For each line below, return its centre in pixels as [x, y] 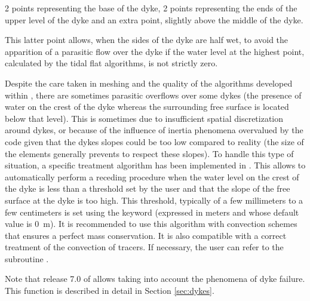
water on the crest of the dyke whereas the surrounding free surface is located [147, 107]
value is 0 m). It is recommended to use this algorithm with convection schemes [151, 224]
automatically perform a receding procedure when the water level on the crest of [152, 176]
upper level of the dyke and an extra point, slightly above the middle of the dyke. [154, 19]
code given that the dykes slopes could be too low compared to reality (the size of [154, 141]
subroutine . [27, 258]
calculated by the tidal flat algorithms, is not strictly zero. [111, 63]
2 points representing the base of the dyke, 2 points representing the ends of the [151, 8]
